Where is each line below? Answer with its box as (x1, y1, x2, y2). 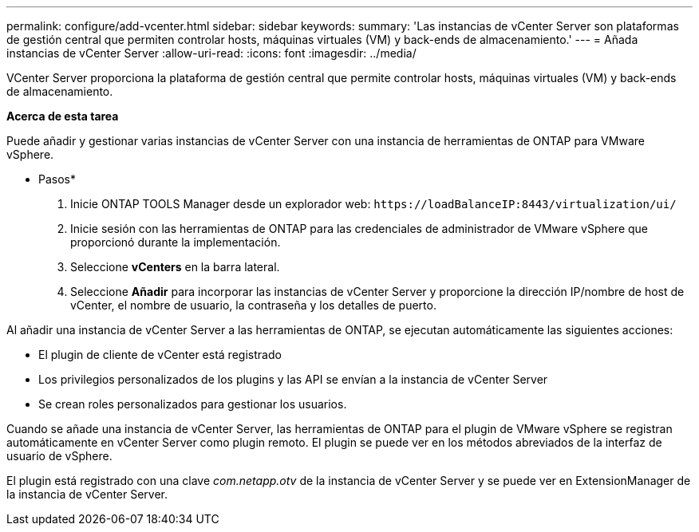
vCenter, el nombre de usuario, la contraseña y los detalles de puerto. (70, 298, 436, 312)
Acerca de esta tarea (6, 109, 119, 123)
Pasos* (38, 172, 76, 186)
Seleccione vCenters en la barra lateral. (70, 260, 280, 274)
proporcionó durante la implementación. (70, 235, 281, 249)
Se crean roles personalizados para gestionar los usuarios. (38, 397, 347, 411)
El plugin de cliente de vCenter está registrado (38, 348, 282, 361)
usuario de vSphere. (6, 449, 113, 463)
